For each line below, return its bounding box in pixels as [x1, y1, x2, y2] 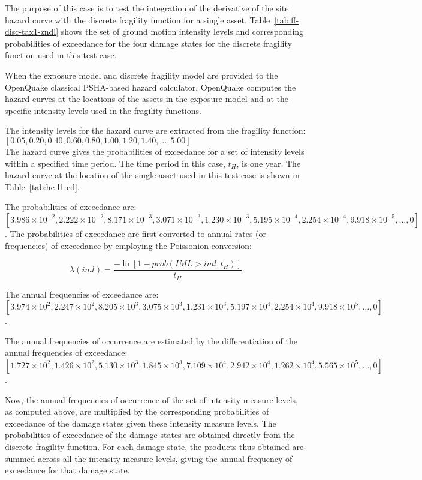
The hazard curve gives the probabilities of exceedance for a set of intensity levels [5, 145, 305, 157]
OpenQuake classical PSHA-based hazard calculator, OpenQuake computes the [5, 80, 296, 93]
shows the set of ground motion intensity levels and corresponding [61, 25, 304, 38]
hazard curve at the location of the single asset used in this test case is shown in [5, 169, 300, 181]
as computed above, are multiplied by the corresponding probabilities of [5, 405, 269, 418]
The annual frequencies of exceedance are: [5, 287, 159, 300]
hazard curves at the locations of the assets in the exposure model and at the [5, 92, 289, 105]
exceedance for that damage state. [5, 464, 130, 476]
